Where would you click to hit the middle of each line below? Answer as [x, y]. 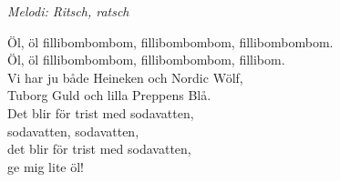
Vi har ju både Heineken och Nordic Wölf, [125, 77]
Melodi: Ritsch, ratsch [68, 11]
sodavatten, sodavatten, [73, 131]
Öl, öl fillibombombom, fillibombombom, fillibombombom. [170, 41]
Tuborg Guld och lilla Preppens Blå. [109, 95]
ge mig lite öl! [46, 166]
